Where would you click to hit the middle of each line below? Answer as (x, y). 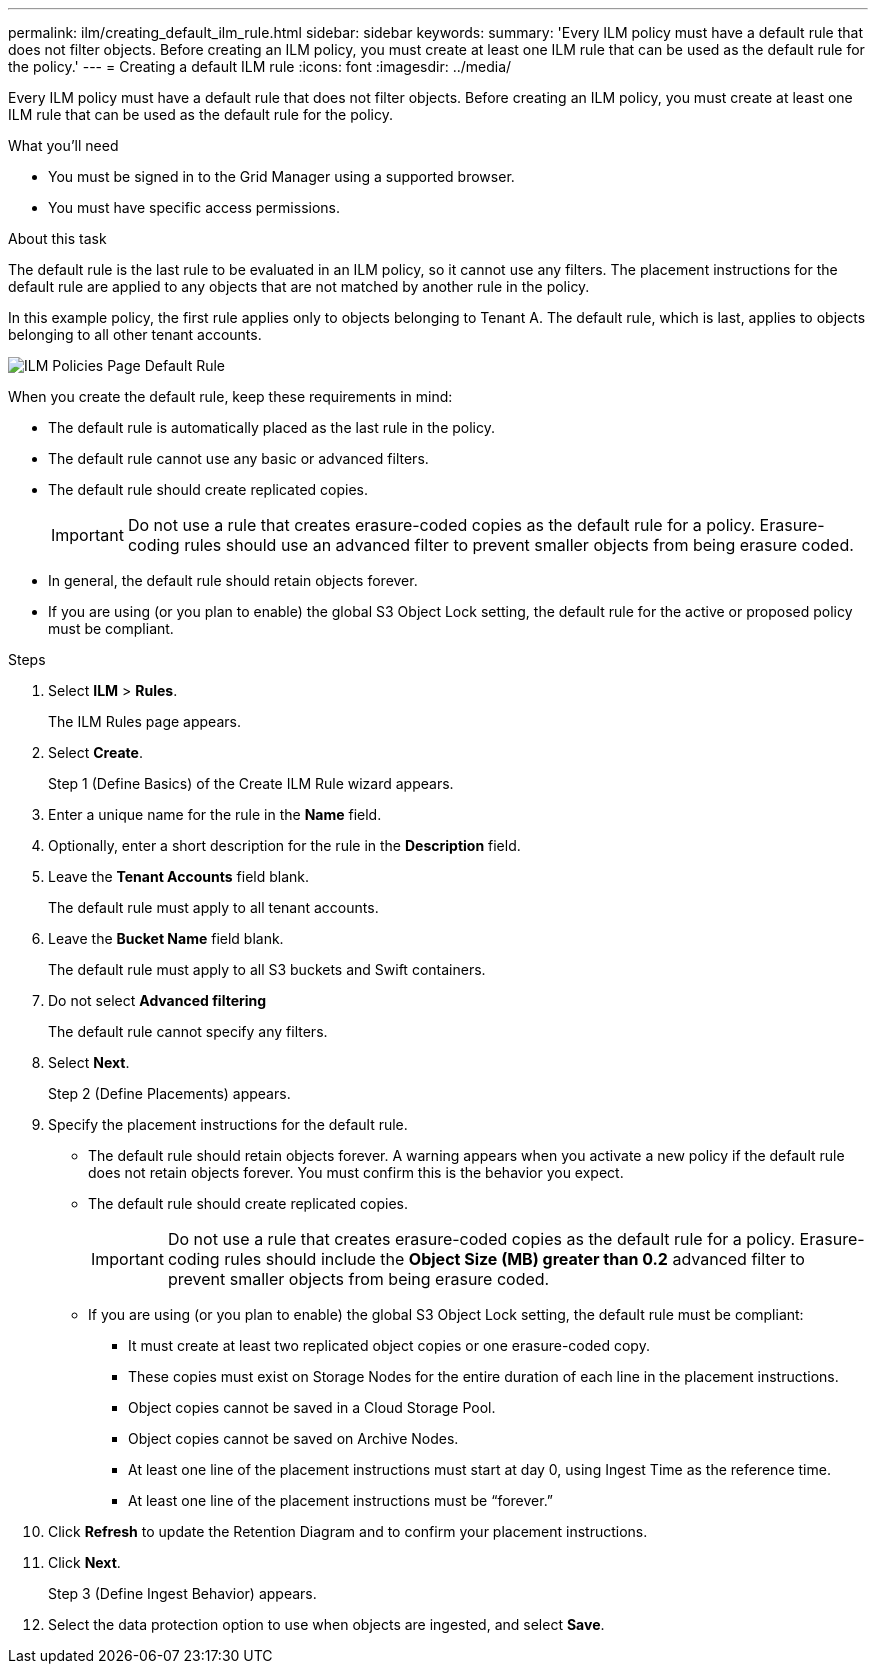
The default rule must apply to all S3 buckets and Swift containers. (267, 969)
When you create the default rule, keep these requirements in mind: (230, 396)
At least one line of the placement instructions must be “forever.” (341, 1500)
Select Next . (89, 1062)
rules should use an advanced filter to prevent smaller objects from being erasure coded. (519, 545)
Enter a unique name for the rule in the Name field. (215, 814)
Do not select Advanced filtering (157, 1000)
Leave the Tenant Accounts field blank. (179, 876)
